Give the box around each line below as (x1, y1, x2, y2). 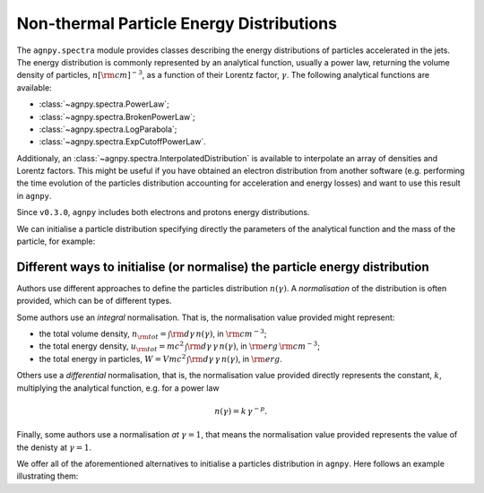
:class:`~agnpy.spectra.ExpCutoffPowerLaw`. (39, 136, 206, 147)
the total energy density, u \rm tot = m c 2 (39, 340, 184, 354)
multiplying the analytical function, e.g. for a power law (16, 382, 220, 394)
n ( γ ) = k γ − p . (213, 404, 268, 416)
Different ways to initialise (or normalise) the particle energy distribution (16, 259, 429, 274)
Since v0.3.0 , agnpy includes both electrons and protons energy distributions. (16, 207, 310, 218)
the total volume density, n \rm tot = (39, 328, 168, 341)
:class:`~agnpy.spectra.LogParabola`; (39, 124, 177, 134)
